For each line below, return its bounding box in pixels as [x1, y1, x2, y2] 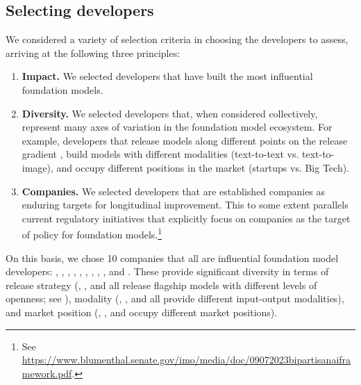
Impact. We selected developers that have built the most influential [22, 69, 313, 83]
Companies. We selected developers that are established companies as [22, 183, 326, 198]
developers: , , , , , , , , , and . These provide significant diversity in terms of [6, 264, 329, 279]
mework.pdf [22, 366, 72, 380]
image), [22, 160, 53, 174]
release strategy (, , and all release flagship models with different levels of [6, 277, 317, 292]
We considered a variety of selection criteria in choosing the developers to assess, [6, 32, 349, 47]
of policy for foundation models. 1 [22, 225, 162, 241]
